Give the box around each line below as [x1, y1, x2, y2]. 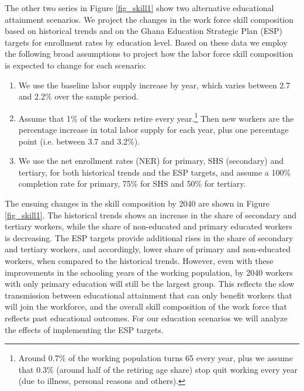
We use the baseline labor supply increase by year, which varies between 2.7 [18, 78, 291, 91]
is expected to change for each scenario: [5, 59, 146, 71]
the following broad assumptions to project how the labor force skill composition [5, 47, 293, 60]
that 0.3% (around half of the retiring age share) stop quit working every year [18, 363, 298, 375]
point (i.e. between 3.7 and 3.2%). [18, 135, 140, 147]
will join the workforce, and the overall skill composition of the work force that [5, 300, 287, 313]
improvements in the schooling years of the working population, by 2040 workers [5, 266, 293, 278]
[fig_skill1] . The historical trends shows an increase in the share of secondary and [5, 208, 296, 221]
